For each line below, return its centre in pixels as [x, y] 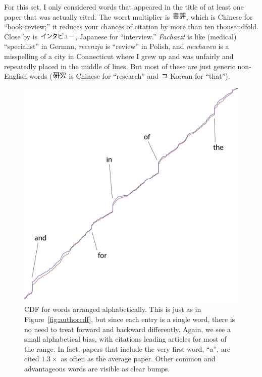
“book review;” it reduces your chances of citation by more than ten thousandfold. [132, 26]
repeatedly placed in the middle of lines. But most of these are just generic [120, 66]
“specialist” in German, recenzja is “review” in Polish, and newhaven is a [117, 46]
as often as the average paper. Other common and [138, 359]
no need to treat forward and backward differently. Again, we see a [127, 329]
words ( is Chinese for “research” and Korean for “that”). [130, 76]
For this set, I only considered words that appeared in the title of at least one [124, 7]
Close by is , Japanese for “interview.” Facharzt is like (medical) [120, 36]
